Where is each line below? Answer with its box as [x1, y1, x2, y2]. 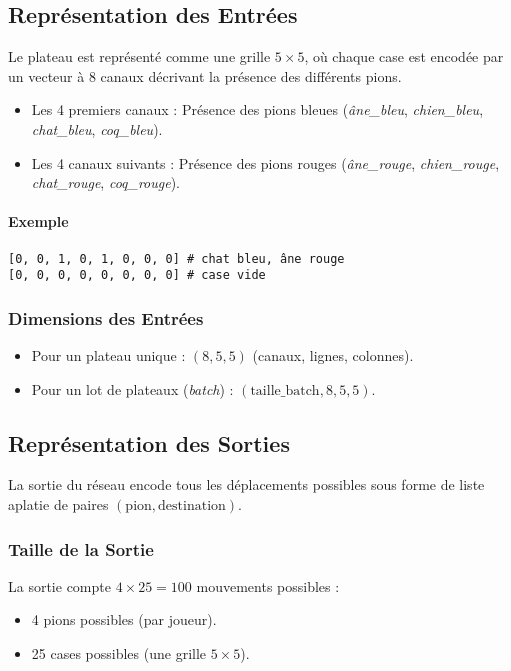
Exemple [8, 211, 69, 232]
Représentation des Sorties [8, 427, 290, 458]
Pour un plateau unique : [31, 345, 186, 366]
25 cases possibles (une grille [31, 643, 207, 664]
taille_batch [250, 383, 320, 398]
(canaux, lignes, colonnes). [252, 345, 414, 366]
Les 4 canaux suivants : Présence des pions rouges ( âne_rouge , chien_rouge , [31, 152, 500, 173]
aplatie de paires [8, 494, 109, 515]
